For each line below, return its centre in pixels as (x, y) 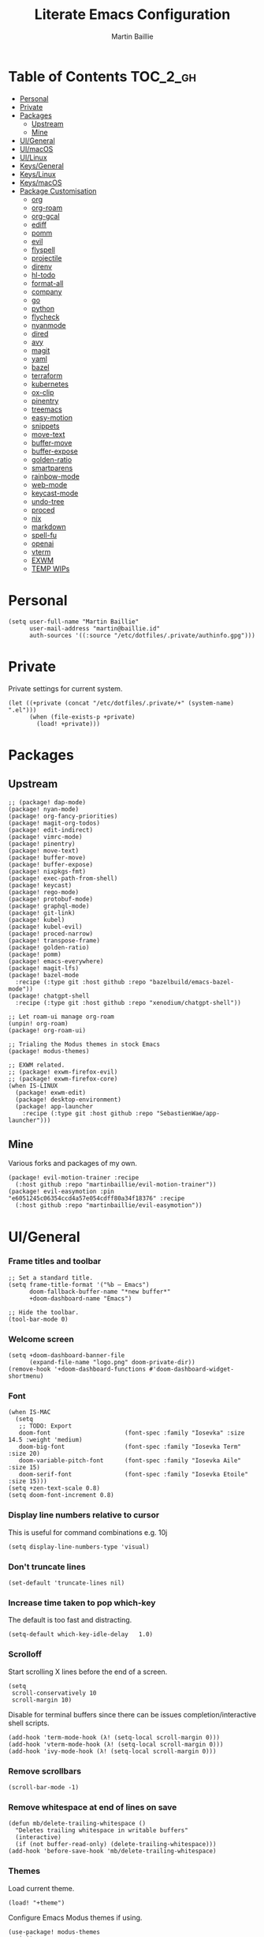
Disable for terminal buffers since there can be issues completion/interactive (132, 1714)
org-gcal (46, 216)
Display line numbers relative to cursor (84, 1515)
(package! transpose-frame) (54, 940)
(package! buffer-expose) (50, 864)
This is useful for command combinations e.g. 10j (88, 1532)
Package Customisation (58, 190)
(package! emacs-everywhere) (56, 961)
